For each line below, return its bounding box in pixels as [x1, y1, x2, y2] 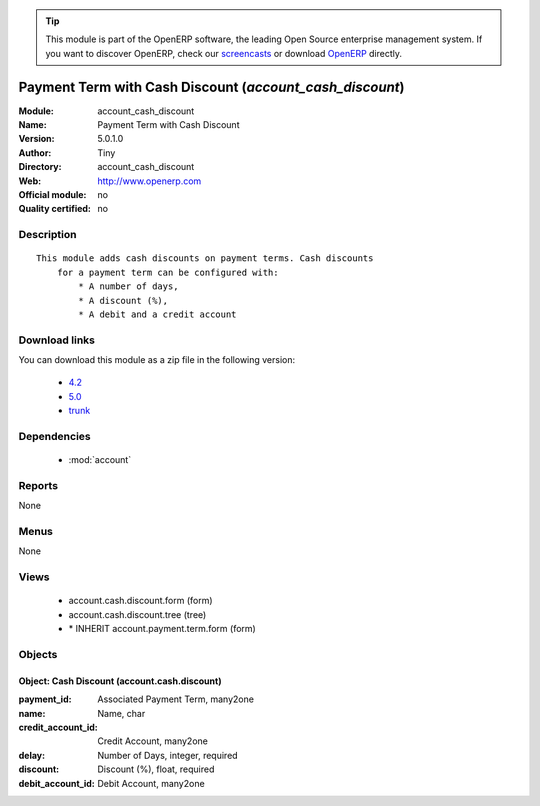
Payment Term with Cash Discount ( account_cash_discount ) [18, 78, 405, 95]
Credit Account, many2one [97, 735, 209, 747]
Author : [18, 146, 52, 159]
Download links [18, 333, 95, 347]
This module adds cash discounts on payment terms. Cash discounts [36, 253, 374, 264]
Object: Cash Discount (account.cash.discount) [18, 675, 222, 687]
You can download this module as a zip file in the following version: [18, 354, 296, 366]
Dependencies [18, 430, 92, 444]
